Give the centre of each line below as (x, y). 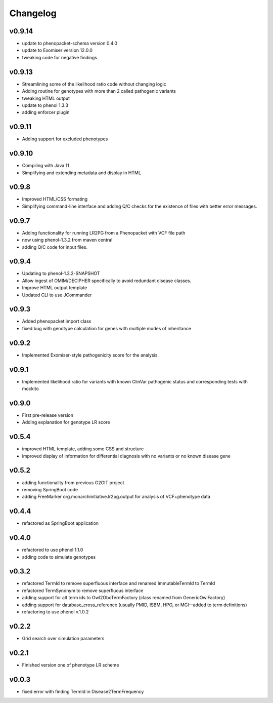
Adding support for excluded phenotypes (65, 139)
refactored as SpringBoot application (60, 523)
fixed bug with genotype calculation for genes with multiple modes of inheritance (107, 328)
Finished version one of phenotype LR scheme (71, 665)
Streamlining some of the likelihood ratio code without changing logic (94, 84)
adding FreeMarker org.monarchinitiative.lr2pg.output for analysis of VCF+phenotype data (116, 497)
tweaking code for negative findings (60, 57)
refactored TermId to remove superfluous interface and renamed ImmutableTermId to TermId (119, 583)
